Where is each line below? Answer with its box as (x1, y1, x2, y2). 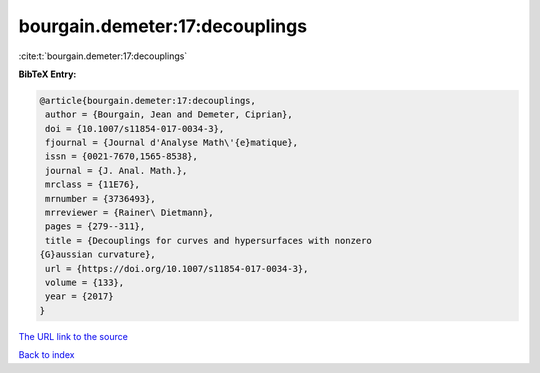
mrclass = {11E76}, (45, 179, 140, 190)
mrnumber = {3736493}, (45, 193, 157, 204)
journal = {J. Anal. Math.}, (45, 165, 188, 176)
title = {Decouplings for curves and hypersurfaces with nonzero (45, 235, 372, 246)
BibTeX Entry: (18, 68, 77, 80)
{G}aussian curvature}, (39, 249, 157, 260)
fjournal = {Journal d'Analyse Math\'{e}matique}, (45, 137, 299, 149)
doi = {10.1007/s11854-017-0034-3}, (45, 123, 225, 134)
